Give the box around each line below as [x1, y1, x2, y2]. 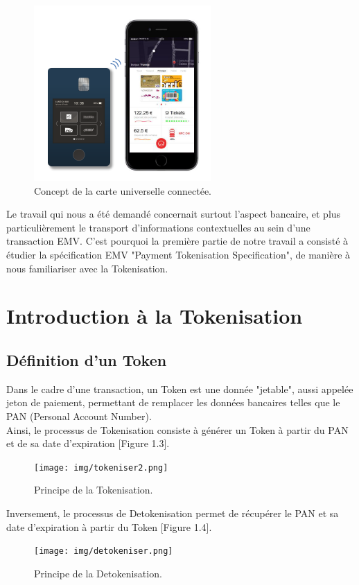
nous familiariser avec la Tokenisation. [6, 261, 168, 275]
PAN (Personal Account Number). [6, 408, 152, 423]
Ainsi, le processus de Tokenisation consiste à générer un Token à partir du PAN [6, 422, 349, 437]
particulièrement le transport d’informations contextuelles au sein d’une [6, 220, 310, 234]
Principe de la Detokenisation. [34, 566, 162, 580]
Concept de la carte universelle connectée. [34, 183, 212, 198]
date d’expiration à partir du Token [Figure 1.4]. [6, 519, 212, 534]
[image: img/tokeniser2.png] [34, 462, 168, 473]
